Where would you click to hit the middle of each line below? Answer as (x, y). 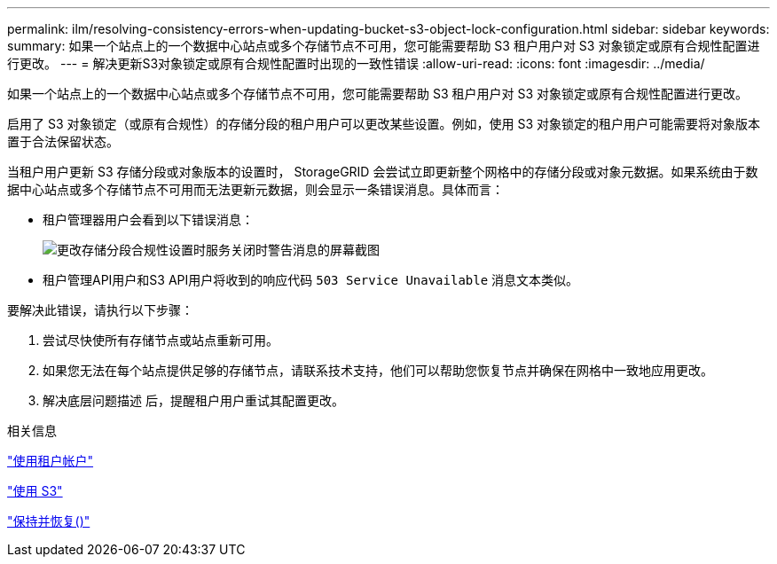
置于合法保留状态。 (63, 141)
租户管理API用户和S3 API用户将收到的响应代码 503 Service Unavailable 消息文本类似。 (311, 280)
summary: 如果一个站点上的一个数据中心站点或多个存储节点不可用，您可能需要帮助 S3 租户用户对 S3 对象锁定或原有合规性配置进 (384, 46)
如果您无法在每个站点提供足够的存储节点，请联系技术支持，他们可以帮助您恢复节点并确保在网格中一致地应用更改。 (378, 370)
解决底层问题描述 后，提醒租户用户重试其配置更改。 (193, 400)
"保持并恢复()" (49, 521)
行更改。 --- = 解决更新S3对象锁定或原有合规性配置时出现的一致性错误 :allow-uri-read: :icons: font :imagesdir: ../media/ (356, 63)
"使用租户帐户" (51, 461)
